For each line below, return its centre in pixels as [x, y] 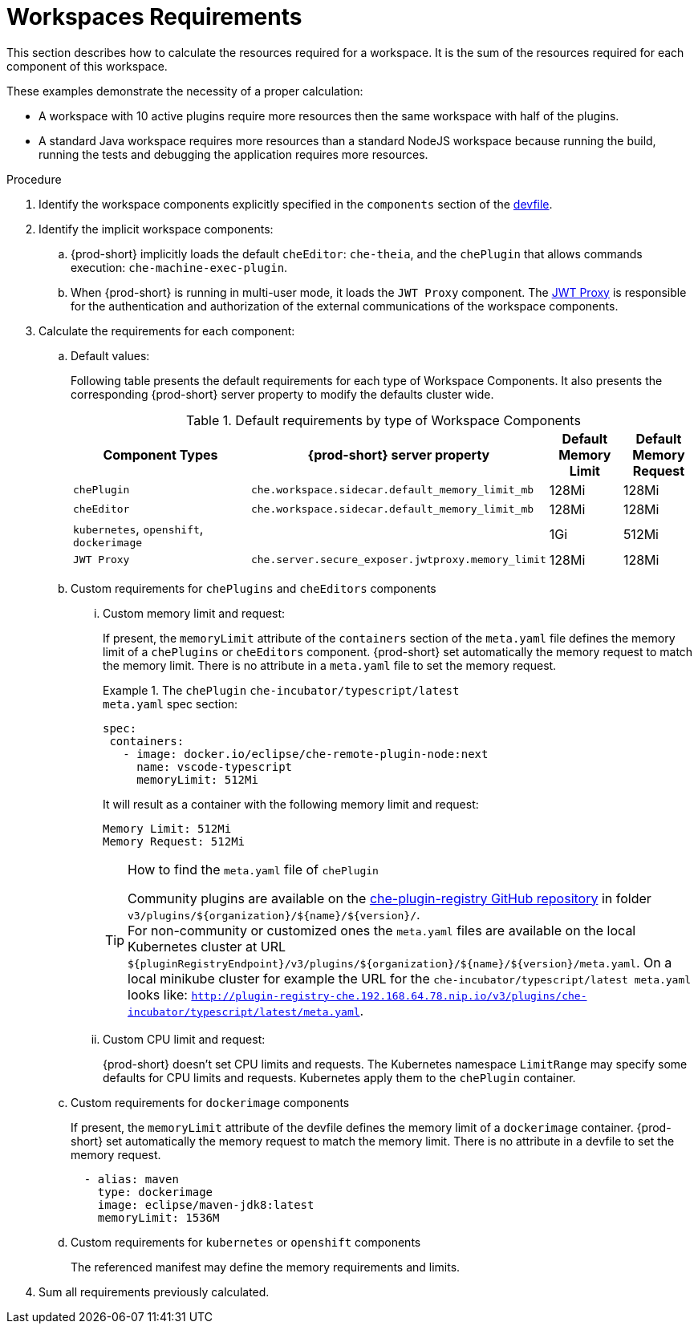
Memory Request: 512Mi [174, 841]
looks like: [158, 994]
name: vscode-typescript [215, 766]
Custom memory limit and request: [194, 613]
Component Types [160, 454]
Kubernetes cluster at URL [207, 946]
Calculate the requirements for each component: [167, 330]
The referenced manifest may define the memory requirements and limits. [266, 1267]
